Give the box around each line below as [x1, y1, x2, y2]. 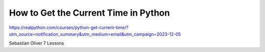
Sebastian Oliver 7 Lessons [9, 40, 64, 46]
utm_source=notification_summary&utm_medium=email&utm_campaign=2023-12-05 [9, 31, 181, 37]
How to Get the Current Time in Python [9, 7, 170, 18]
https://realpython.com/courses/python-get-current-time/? [9, 25, 129, 30]
